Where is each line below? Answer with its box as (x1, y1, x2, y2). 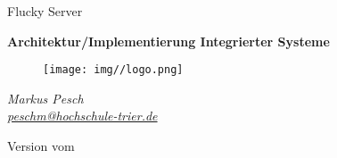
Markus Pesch (7, 88, 84, 107)
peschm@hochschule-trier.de (7, 106, 158, 125)
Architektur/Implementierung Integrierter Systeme (7, 31, 330, 50)
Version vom (7, 137, 75, 155)
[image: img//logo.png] (43, 63, 184, 77)
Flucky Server (7, 2, 83, 20)
